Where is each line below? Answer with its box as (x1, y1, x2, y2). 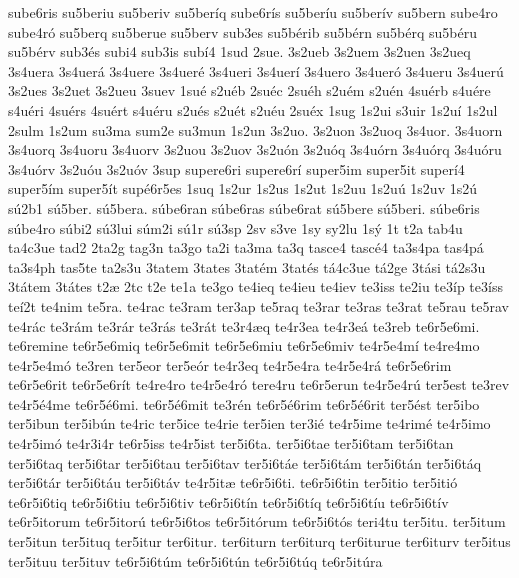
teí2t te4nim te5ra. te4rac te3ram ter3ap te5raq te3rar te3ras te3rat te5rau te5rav (8, 295, 509, 316)
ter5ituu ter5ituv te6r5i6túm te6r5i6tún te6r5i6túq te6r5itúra (8, 550, 383, 571)
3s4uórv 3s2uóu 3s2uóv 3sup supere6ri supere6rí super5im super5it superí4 (8, 158, 465, 179)
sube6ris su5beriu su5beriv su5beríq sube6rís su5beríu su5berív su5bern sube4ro (8, 2, 498, 22)
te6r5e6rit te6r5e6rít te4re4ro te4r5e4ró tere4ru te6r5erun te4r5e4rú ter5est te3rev (8, 374, 510, 395)
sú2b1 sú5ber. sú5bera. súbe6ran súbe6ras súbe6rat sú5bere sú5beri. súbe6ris (8, 197, 480, 218)
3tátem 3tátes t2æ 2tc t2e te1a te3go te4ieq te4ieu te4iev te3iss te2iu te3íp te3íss (8, 276, 503, 297)
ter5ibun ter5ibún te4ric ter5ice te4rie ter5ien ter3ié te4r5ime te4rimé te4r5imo (8, 413, 491, 434)
